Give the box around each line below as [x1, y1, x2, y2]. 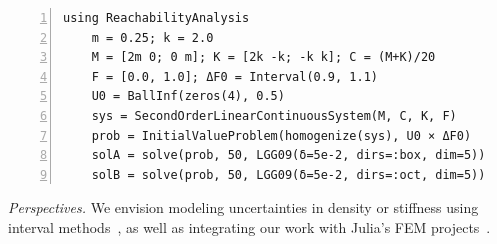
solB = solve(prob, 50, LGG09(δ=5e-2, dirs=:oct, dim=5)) [91, 167, 486, 182]
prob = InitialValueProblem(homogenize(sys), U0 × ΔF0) [91, 128, 472, 143]
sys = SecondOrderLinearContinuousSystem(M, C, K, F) [91, 108, 457, 123]
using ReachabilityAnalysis [63, 11, 250, 25]
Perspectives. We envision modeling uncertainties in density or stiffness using [8, 197, 479, 218]
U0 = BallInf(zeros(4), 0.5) [91, 89, 285, 104]
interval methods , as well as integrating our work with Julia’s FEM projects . [8, 216, 491, 237]
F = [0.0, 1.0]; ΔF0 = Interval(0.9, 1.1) [91, 69, 378, 84]
